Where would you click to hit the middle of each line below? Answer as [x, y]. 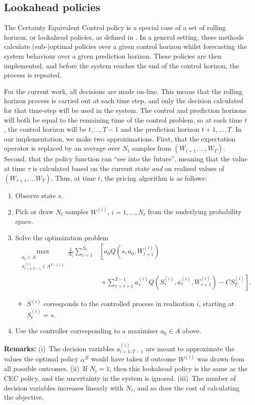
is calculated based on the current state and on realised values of [128, 168]
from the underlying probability [195, 211]
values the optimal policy [41, 359]
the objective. [24, 397]
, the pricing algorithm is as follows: [154, 178]
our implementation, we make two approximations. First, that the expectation [120, 138]
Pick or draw [34, 211]
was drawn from [221, 359]
